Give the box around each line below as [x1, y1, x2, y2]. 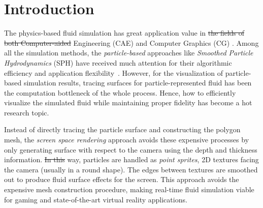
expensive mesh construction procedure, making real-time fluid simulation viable [4, 184, 254, 195]
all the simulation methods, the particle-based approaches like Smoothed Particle [4, 47, 253, 58]
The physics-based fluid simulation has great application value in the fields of [4, 27, 245, 38]
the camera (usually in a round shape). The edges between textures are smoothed [4, 164, 258, 174]
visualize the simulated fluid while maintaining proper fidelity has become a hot [4, 97, 252, 108]
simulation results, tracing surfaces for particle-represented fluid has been [23, 77, 252, 88]
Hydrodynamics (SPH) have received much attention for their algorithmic [4, 57, 232, 68]
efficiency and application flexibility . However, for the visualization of [4, 67, 223, 78]
